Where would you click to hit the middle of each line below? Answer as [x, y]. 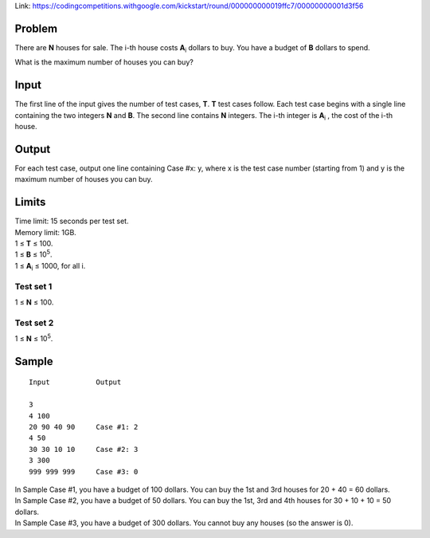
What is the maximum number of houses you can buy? [104, 62]
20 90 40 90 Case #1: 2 [84, 427]
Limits [30, 202]
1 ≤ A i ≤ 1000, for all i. [50, 267]
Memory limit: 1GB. [46, 232]
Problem [36, 28]
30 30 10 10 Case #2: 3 [84, 449]
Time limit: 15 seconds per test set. [72, 221]
